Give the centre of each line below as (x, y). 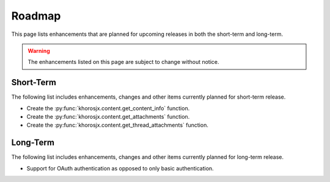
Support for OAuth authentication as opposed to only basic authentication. (120, 168)
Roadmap (36, 16)
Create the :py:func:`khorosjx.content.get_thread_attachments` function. (118, 125)
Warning (39, 51)
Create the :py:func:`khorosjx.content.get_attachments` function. (108, 117)
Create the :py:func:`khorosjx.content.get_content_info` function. (108, 108)
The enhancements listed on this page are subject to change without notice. (123, 62)
